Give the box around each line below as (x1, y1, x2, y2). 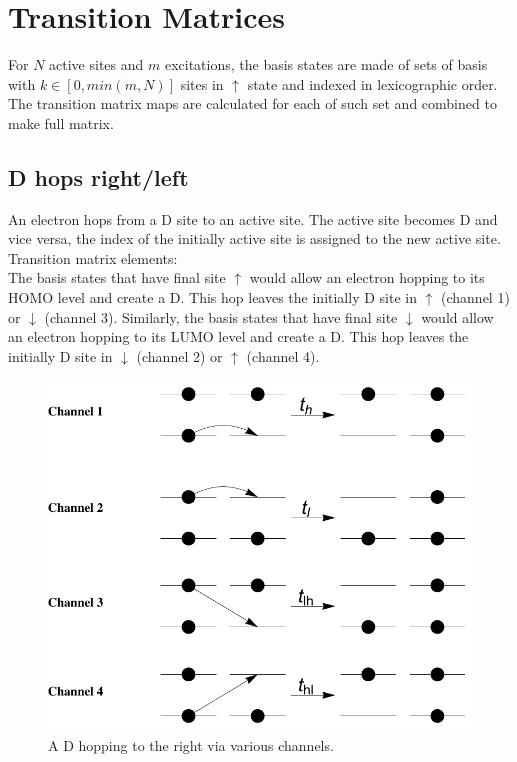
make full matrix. (8, 112, 114, 133)
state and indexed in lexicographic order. (247, 73, 498, 94)
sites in (180, 73, 224, 94)
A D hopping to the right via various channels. (48, 735, 334, 756)
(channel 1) (441, 287, 510, 308)
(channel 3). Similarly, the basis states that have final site (44, 306, 398, 327)
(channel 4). (246, 345, 320, 366)
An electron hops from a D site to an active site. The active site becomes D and (8, 208, 498, 229)
